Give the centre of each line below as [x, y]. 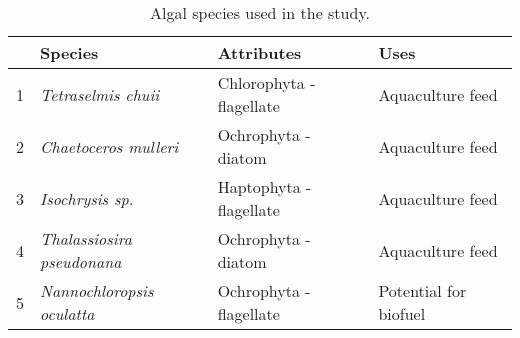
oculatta [67, 313]
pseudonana [81, 261]
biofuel [402, 313]
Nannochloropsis [97, 290]
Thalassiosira [86, 238]
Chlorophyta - [266, 82]
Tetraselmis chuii [100, 94]
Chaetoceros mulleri [109, 146]
